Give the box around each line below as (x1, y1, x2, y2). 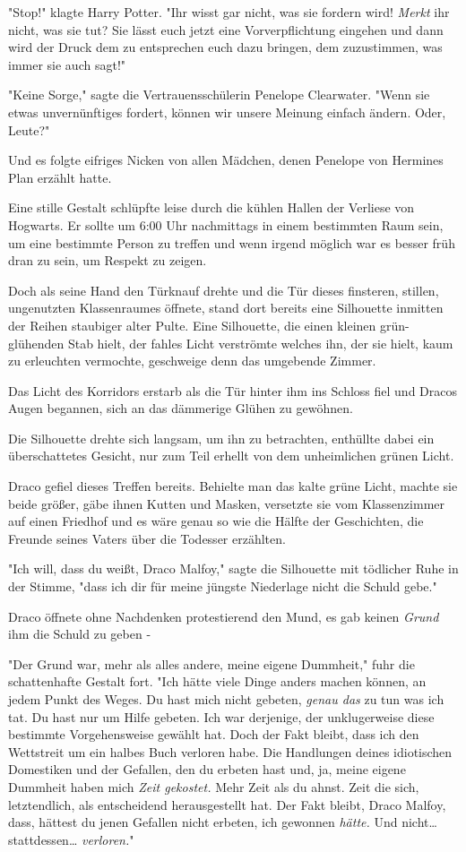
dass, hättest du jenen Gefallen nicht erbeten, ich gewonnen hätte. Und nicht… (8, 813, 437, 831)
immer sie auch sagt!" (8, 55, 126, 73)
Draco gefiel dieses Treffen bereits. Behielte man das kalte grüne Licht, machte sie (8, 477, 458, 495)
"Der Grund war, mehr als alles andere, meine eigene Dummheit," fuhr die (8, 654, 415, 673)
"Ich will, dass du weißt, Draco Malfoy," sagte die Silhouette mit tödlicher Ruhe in (8, 559, 459, 578)
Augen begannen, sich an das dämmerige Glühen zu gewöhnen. (8, 399, 353, 417)
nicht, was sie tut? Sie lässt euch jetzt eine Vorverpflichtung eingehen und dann (8, 20, 444, 39)
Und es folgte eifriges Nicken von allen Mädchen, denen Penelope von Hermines (8, 151, 444, 169)
